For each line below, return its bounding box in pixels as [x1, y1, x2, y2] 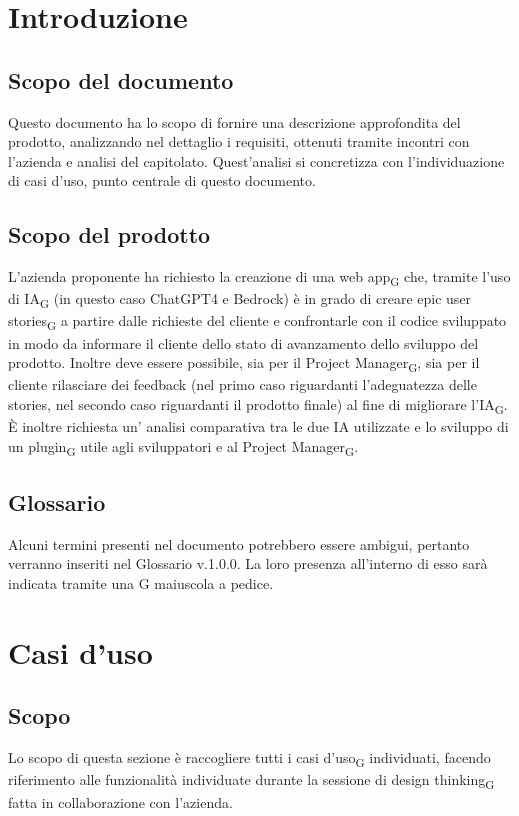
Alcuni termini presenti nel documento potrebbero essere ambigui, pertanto [8, 533, 470, 554]
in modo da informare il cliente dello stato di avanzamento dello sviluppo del [8, 332, 479, 353]
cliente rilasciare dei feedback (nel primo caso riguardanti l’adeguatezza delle [8, 374, 477, 395]
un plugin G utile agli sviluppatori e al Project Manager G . [8, 435, 359, 459]
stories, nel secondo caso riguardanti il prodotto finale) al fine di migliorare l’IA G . [8, 393, 508, 417]
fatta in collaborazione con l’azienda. [8, 791, 233, 812]
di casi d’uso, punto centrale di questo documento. [8, 170, 316, 191]
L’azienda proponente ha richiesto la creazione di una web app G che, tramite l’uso [8, 266, 511, 289]
